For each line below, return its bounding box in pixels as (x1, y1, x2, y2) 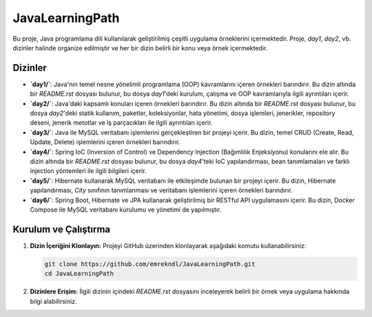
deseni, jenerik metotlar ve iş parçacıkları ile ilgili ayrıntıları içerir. (30, 119, 213, 127)
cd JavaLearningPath (44, 269, 114, 278)
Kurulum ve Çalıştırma (12, 223, 111, 235)
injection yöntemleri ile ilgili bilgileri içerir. (30, 167, 147, 175)
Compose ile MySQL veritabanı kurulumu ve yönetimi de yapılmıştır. (30, 205, 222, 214)
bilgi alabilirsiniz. (30, 297, 77, 305)
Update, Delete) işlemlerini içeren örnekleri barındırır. (30, 138, 180, 146)
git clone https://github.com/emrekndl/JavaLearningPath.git (44, 260, 256, 268)
